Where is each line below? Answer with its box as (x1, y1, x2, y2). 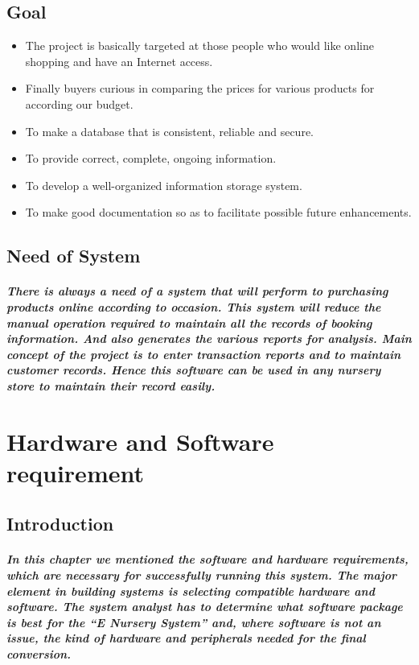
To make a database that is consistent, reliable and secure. (25, 122, 314, 139)
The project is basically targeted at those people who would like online (25, 37, 374, 54)
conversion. (6, 645, 72, 662)
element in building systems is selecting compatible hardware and (6, 582, 375, 599)
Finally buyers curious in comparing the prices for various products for (25, 80, 375, 97)
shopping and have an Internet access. (25, 52, 213, 69)
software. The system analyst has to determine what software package (6, 598, 403, 615)
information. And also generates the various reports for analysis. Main (6, 330, 412, 347)
